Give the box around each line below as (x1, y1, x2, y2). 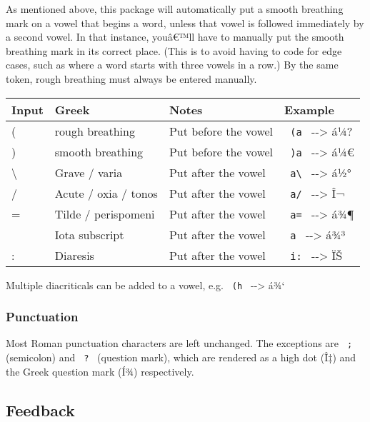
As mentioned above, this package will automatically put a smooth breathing (6, 1, 344, 16)
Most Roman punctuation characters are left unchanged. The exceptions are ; (6, 336, 353, 351)
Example (284, 101, 334, 118)
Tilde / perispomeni (54, 205, 155, 222)
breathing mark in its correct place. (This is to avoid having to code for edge (6, 43, 342, 58)
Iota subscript (54, 226, 124, 243)
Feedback (6, 398, 75, 421)
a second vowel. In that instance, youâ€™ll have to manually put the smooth (6, 29, 344, 44)
